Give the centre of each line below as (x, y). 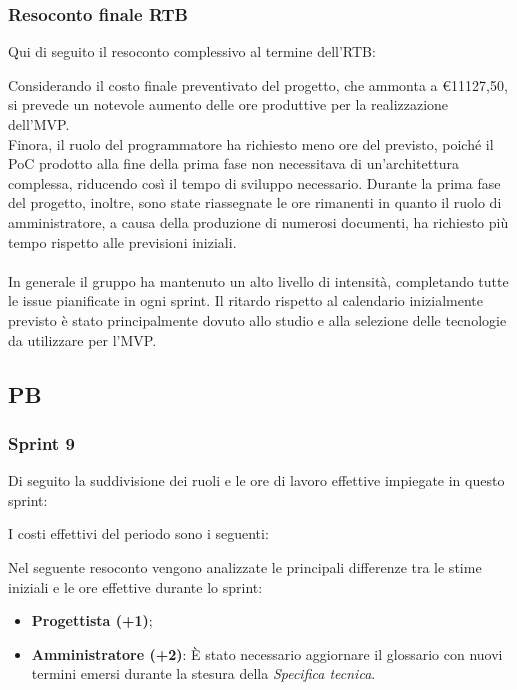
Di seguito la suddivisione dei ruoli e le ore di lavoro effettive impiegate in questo (256, 480)
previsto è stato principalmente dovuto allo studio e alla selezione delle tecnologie (257, 319)
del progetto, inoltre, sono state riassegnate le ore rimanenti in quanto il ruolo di (255, 202)
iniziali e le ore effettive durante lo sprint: (135, 586)
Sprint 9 (41, 442)
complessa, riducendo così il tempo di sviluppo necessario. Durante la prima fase (254, 182)
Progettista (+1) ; (92, 620)
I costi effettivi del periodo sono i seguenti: (138, 533)
